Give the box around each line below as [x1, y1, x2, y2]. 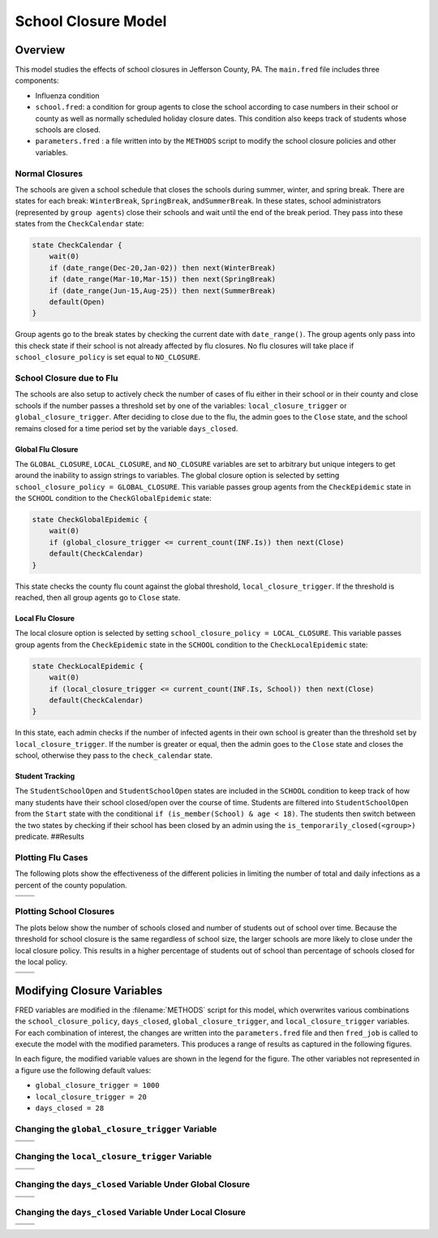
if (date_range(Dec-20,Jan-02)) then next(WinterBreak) [49, 263, 277, 272]
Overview [15, 43, 66, 57]
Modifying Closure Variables [15, 983, 163, 998]
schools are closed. [35, 125, 101, 135]
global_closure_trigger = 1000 [35, 1081, 160, 1090]
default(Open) [49, 297, 105, 307]
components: [15, 75, 60, 85]
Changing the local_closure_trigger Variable [15, 1151, 213, 1163]
